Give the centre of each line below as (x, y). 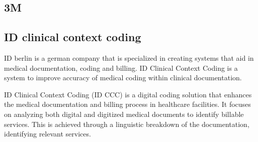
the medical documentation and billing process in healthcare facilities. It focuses (127, 104)
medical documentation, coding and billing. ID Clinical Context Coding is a (121, 67)
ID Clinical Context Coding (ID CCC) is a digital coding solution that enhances (128, 94)
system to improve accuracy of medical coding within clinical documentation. (123, 78)
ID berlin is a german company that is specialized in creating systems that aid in (129, 57)
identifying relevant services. (48, 134)
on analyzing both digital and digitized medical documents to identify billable (124, 114)
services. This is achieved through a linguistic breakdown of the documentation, (127, 124)
